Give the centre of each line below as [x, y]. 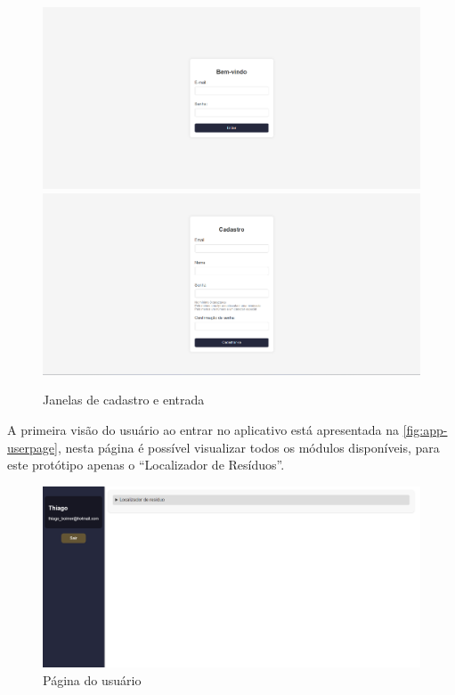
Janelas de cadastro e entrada [124, 400]
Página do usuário [92, 679]
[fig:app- [425, 430]
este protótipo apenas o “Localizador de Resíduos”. [146, 465]
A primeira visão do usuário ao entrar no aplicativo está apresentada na [203, 430]
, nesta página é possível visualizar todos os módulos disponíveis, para [248, 447]
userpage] [32, 447]
